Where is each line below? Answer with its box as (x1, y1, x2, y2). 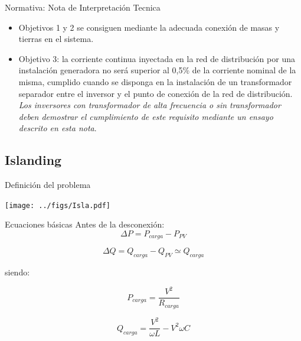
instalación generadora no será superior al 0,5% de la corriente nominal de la (18, 64, 296, 76)
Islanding (5, 151, 62, 169)
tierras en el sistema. (18, 33, 94, 45)
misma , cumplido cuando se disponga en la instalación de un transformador (18, 75, 292, 87)
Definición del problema (5, 178, 91, 191)
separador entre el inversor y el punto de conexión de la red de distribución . (18, 87, 293, 99)
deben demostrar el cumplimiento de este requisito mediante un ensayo (18, 110, 273, 122)
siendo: (5, 266, 30, 278)
